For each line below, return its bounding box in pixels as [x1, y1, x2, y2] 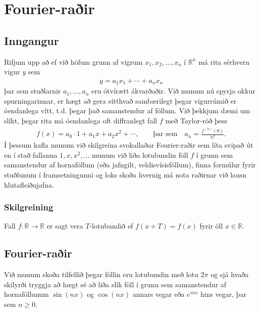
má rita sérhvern [198, 56, 250, 67]
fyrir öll [199, 220, 223, 231]
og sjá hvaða [211, 269, 249, 280]
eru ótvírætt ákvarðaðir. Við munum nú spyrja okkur [91, 85, 255, 96]
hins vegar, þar [200, 289, 247, 299]
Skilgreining [4, 201, 54, 213]
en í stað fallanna [4, 149, 58, 160]
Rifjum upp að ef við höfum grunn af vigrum [4, 56, 143, 67]
